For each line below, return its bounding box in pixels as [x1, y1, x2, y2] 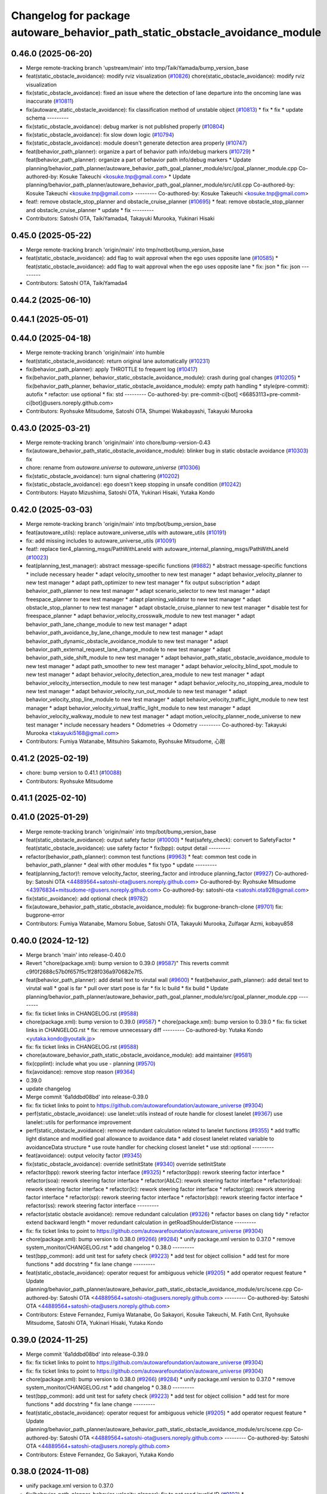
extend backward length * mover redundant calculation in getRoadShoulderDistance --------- [26, 1219, 257, 1226]
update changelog [26, 1085, 71, 1092]
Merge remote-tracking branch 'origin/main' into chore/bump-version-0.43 [26, 439, 211, 446]
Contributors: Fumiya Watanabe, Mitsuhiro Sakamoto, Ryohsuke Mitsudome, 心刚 [26, 738, 226, 745]
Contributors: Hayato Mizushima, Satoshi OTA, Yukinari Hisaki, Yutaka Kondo [26, 489, 215, 496]
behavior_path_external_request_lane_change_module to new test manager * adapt [26, 646, 231, 653]
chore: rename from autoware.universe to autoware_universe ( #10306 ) [26, 464, 200, 472]
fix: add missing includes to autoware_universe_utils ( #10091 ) [26, 537, 177, 544]
